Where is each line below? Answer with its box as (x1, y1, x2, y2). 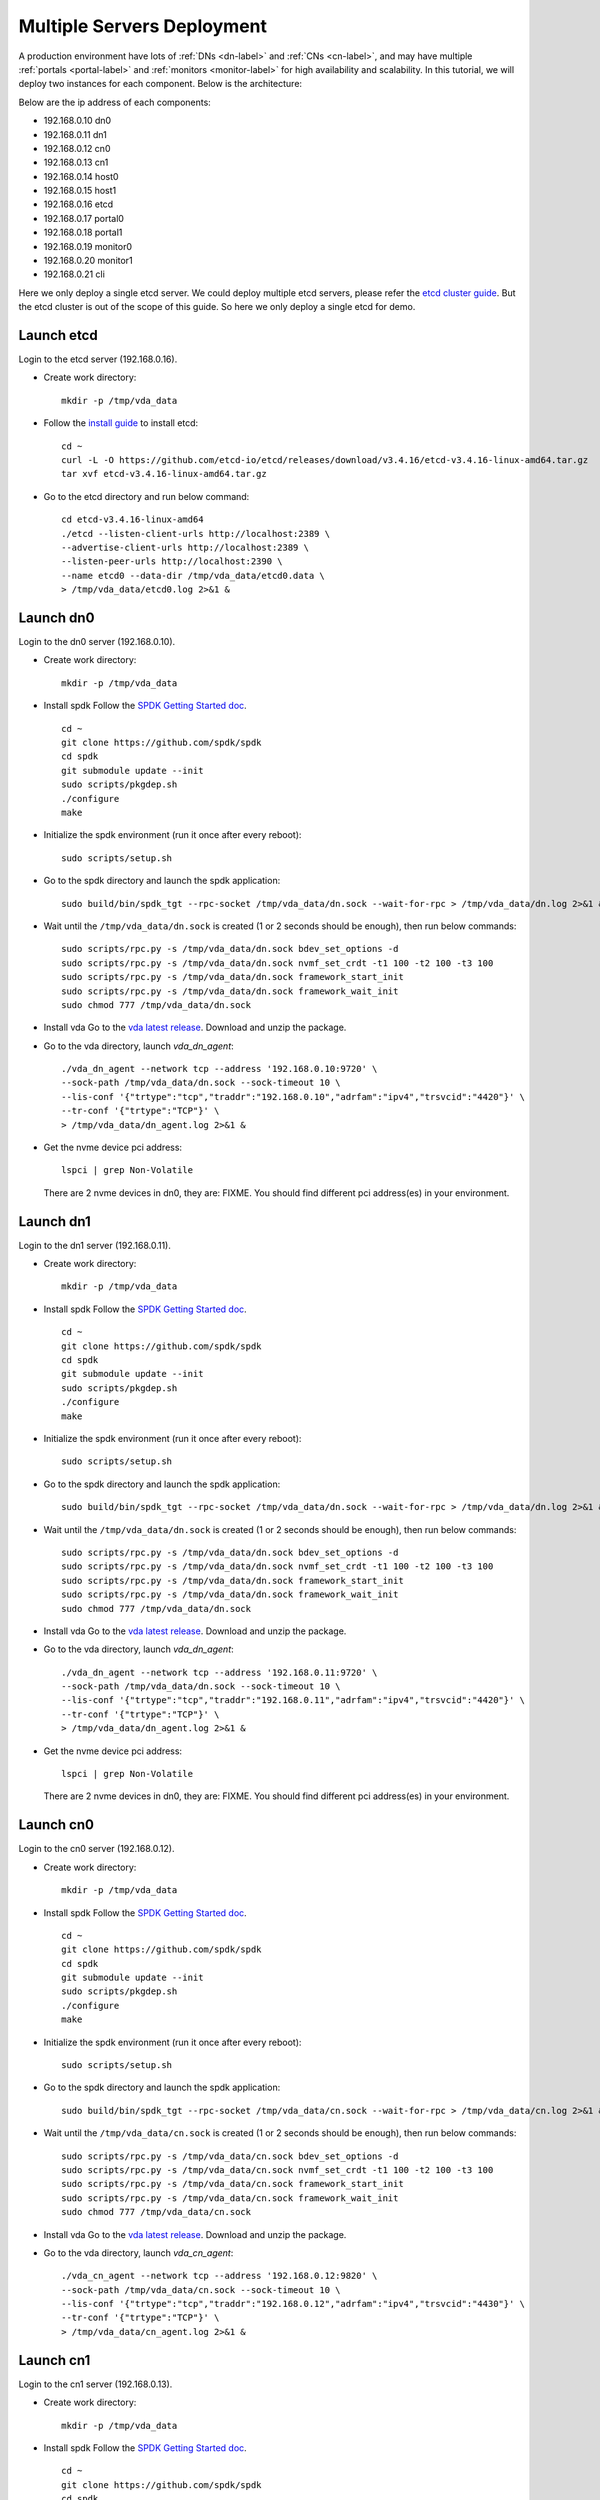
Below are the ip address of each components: (18, 96, 212, 108)
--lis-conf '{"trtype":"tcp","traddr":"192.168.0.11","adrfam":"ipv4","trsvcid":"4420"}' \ (61, 1695, 525, 1706)
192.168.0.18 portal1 (43, 226, 123, 239)
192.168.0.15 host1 (43, 185, 117, 197)
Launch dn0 (18, 609, 95, 626)
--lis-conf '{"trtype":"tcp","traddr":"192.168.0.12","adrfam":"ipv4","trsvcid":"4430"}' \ (61, 2298, 525, 2310)
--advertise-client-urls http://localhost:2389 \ (61, 542, 310, 553)
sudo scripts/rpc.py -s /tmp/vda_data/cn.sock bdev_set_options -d (61, 2150, 399, 2162)
